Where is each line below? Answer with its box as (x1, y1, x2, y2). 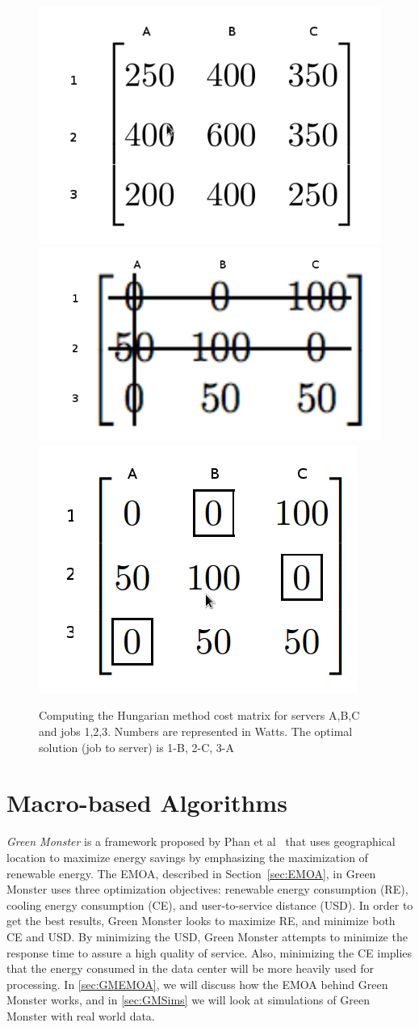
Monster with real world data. (6, 1007, 155, 1024)
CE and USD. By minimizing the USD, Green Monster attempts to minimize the (6, 928, 408, 945)
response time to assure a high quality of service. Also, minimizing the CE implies (6, 944, 413, 961)
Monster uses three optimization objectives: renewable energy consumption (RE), (6, 881, 409, 898)
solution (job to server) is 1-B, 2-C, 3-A (39, 738, 234, 755)
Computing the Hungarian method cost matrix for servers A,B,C (39, 707, 360, 724)
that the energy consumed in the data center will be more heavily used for (6, 960, 374, 977)
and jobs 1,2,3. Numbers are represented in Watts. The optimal (39, 723, 353, 740)
